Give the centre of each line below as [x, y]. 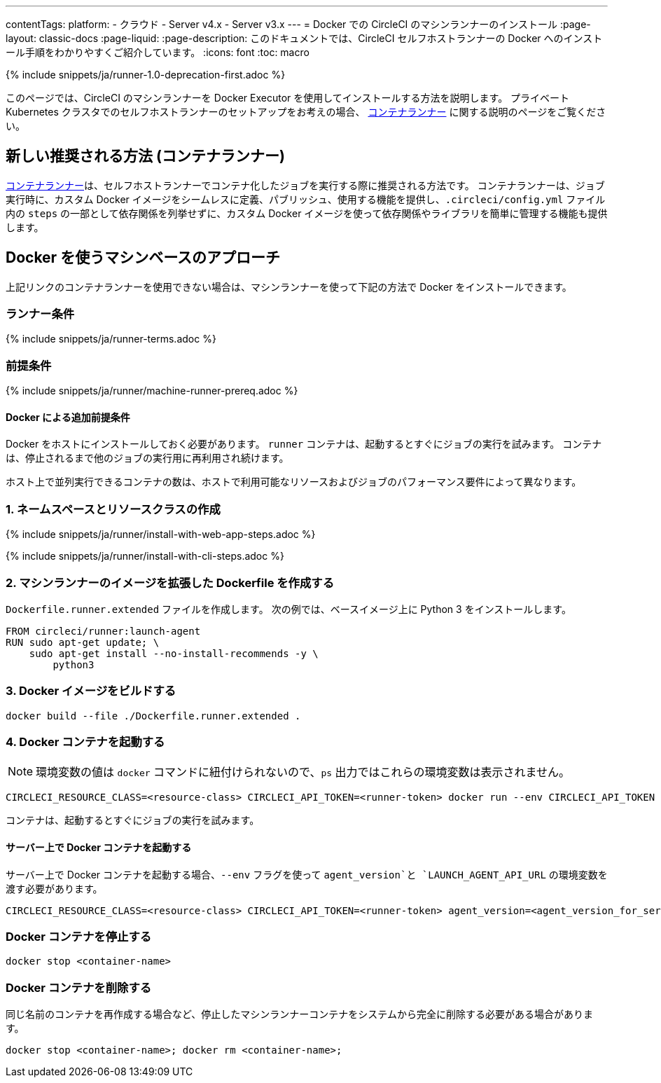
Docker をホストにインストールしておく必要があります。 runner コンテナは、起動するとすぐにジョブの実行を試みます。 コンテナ [304, 444]
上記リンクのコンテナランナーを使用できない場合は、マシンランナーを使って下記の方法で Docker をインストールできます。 [289, 287]
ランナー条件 [40, 314]
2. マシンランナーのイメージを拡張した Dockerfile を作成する [170, 582]
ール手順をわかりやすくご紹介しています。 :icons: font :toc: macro [158, 52]
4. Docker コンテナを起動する [85, 742]
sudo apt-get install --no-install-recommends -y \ [174, 653]
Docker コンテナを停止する [79, 937]
